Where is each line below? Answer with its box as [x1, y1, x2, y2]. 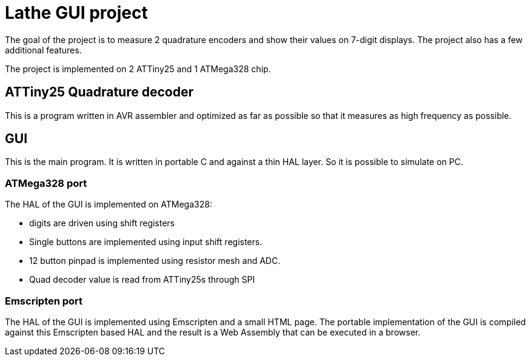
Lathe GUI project [5, 2, 148, 23]
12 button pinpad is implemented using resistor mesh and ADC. [29, 255, 281, 266]
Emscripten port [5, 294, 83, 307]
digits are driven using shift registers [29, 218, 175, 229]
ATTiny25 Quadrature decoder [5, 84, 194, 100]
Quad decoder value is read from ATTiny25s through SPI [29, 274, 255, 285]
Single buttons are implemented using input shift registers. [29, 237, 263, 248]
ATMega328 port [5, 177, 87, 189]
